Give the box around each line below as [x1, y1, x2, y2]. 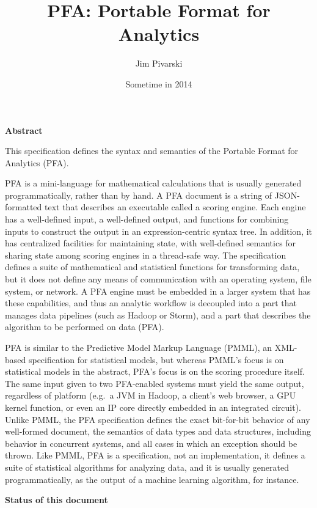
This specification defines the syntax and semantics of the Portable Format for [5, 144, 299, 157]
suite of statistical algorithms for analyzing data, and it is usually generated [5, 460, 289, 473]
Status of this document [5, 493, 108, 506]
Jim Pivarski [135, 57, 183, 70]
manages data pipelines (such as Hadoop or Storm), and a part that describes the [5, 308, 311, 321]
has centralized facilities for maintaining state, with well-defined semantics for [5, 237, 296, 249]
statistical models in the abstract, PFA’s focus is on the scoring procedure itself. [5, 365, 305, 378]
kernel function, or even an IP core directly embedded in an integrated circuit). [5, 400, 302, 413]
